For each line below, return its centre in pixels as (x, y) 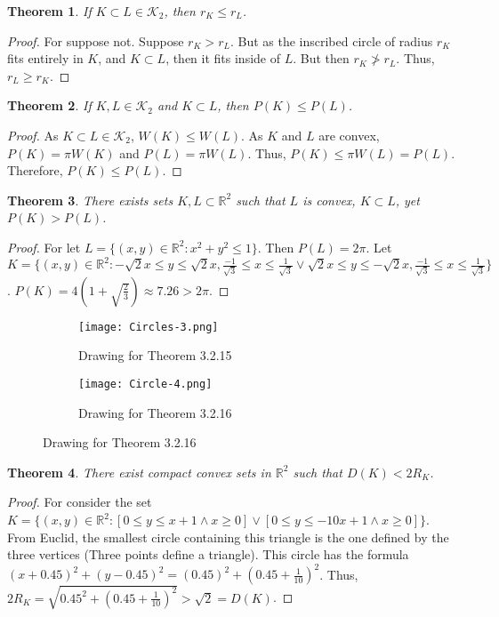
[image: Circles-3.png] (149, 327)
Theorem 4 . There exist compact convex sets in (139, 472)
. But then (321, 58)
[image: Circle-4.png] (145, 384)
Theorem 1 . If (49, 11)
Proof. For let (44, 247)
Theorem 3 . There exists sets (90, 200)
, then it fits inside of (223, 58)
